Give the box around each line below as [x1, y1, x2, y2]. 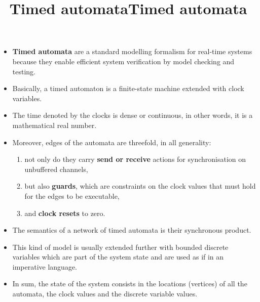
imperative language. [12, 261, 78, 272]
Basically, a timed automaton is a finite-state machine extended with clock [12, 83, 244, 94]
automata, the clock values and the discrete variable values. [12, 288, 198, 299]
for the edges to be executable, [24, 190, 120, 201]
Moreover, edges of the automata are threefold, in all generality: [12, 137, 211, 147]
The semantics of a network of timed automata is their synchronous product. [12, 225, 251, 235]
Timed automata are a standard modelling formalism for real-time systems [12, 46, 252, 57]
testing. [12, 66, 35, 76]
